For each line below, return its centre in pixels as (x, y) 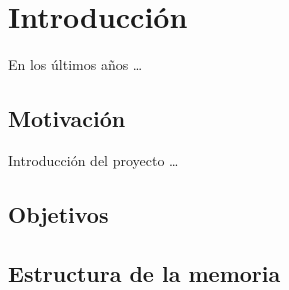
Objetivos (58, 213)
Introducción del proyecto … (93, 159)
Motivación (67, 118)
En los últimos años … (75, 64)
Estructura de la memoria (144, 272)
